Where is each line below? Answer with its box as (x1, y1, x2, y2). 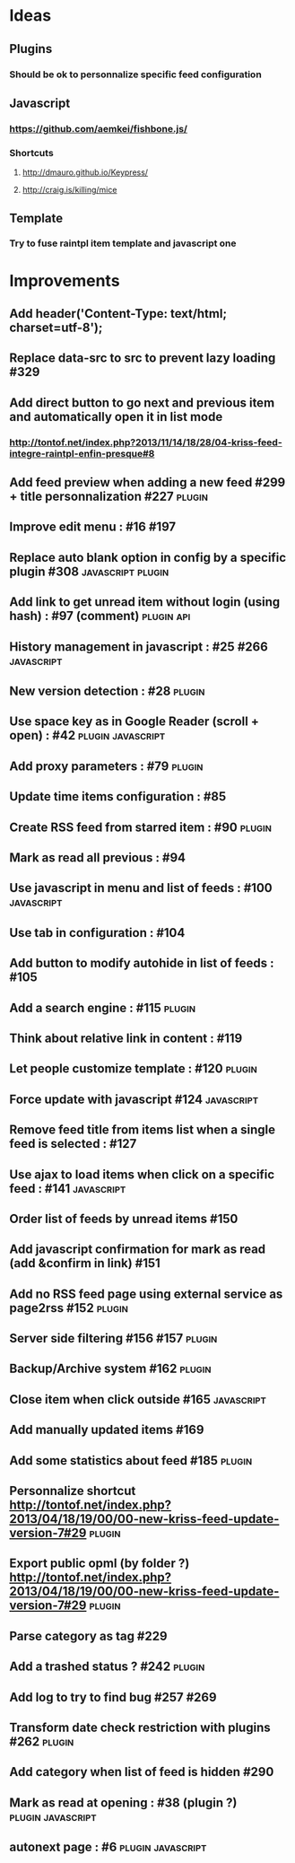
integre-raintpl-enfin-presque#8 (9, 447, 155, 459)
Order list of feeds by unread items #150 (9, 1211, 239, 1226)
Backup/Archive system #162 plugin (9, 1361, 213, 1377)
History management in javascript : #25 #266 (9, 639, 269, 654)
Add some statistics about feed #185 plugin (9, 1453, 253, 1468)
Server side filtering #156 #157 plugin (9, 1331, 218, 1346)
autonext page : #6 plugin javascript (9, 1840, 207, 1855)
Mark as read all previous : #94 (9, 850, 187, 865)
